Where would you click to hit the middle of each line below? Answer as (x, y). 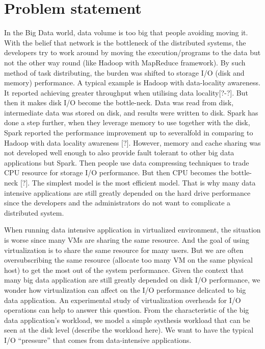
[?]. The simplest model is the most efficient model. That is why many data (138, 183)
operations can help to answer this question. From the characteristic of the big (127, 310)
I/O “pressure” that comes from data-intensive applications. (98, 340)
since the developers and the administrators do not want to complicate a (117, 203)
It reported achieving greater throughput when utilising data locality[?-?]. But (126, 92)
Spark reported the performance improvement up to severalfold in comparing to (129, 133)
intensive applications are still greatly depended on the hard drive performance (127, 192)
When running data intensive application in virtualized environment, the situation (132, 230)
